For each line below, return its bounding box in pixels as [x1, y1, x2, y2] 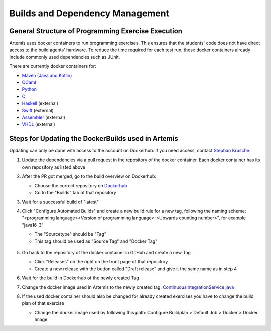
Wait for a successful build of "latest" [22, 199, 99, 205]
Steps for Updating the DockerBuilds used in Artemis [9, 134, 178, 143]
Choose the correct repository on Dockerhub [34, 182, 127, 188]
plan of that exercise [22, 300, 65, 306]
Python [22, 86, 37, 92]
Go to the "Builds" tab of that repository [34, 190, 116, 196]
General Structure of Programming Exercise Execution [9, 27, 183, 35]
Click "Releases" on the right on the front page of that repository [34, 259, 168, 265]
